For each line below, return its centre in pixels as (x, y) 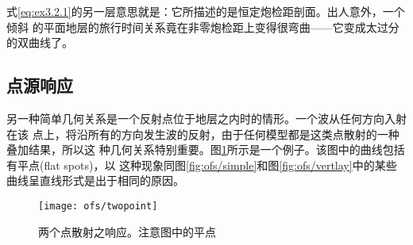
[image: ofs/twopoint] (98, 206)
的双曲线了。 (40, 42)
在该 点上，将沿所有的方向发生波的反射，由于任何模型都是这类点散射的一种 (203, 134)
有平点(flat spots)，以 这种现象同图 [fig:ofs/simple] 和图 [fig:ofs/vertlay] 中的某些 (202, 165)
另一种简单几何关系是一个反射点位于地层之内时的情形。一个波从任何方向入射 (206, 118)
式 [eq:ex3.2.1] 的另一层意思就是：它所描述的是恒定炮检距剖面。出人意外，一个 (206, 11)
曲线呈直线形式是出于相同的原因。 (95, 180)
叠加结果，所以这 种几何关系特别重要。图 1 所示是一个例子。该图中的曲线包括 (206, 149)
